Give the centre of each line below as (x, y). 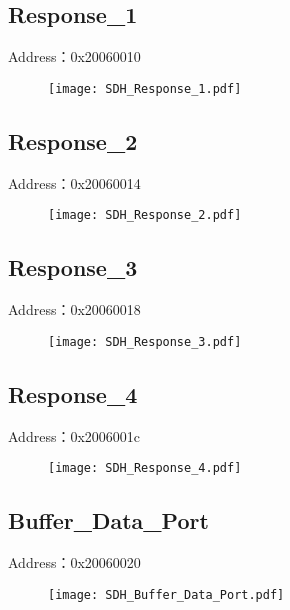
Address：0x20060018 (74, 309)
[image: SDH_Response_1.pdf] (145, 88)
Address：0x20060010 (74, 56)
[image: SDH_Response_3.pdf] (145, 341)
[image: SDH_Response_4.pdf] (145, 468)
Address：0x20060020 (74, 562)
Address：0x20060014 (74, 182)
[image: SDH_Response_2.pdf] (145, 215)
